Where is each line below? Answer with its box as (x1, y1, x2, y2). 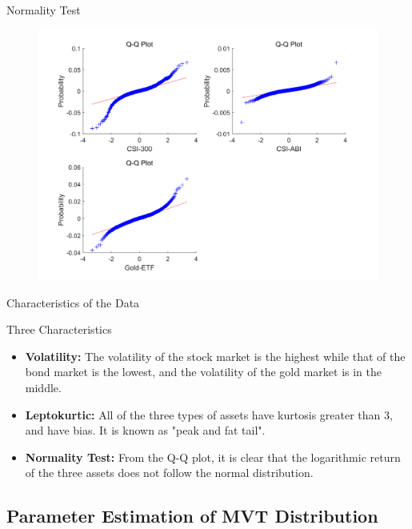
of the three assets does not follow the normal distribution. (25, 464, 314, 481)
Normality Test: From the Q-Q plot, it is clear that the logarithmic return (25, 448, 401, 465)
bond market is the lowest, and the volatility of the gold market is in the (25, 363, 382, 380)
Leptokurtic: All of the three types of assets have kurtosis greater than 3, (25, 406, 393, 423)
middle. (25, 379, 62, 395)
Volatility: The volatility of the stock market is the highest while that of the (25, 347, 406, 364)
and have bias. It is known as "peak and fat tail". (25, 422, 266, 439)
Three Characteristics (6, 321, 112, 338)
